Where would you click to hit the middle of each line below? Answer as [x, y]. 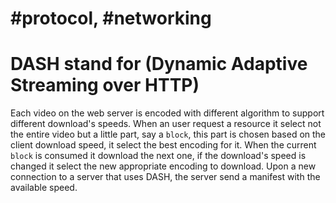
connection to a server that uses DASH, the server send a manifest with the [165, 177]
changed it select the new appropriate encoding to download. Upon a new [163, 166]
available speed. [44, 188]
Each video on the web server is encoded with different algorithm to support [167, 113]
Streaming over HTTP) [105, 85]
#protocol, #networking [111, 18]
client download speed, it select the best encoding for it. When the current [163, 145]
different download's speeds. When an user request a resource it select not [166, 124]
